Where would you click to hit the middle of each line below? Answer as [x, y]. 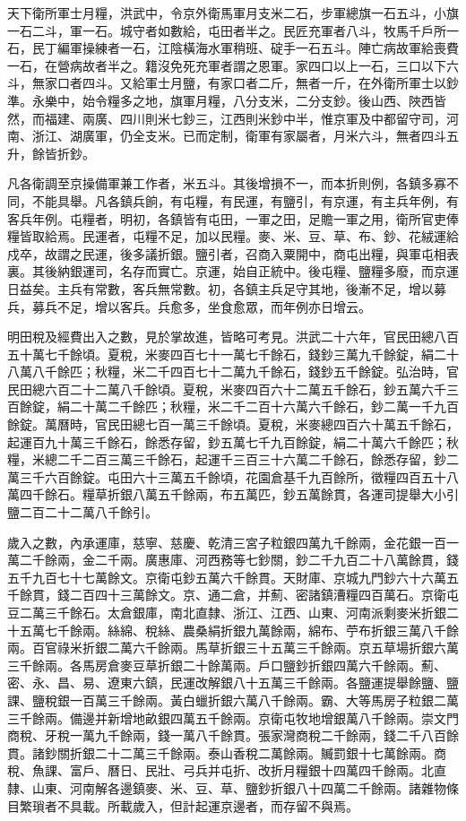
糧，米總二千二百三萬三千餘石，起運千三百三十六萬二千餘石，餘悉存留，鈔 [227, 459]
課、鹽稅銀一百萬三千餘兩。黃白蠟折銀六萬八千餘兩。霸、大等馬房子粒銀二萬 [233, 700]
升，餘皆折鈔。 [51, 153]
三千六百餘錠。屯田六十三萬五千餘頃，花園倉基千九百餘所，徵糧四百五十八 [239, 476]
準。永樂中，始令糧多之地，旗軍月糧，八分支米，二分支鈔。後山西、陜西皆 [227, 100]
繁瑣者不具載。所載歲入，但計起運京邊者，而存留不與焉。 [189, 805]
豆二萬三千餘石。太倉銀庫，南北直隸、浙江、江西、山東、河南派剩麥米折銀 [227, 612]
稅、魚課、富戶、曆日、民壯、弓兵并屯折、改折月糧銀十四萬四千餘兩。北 [220, 770]
